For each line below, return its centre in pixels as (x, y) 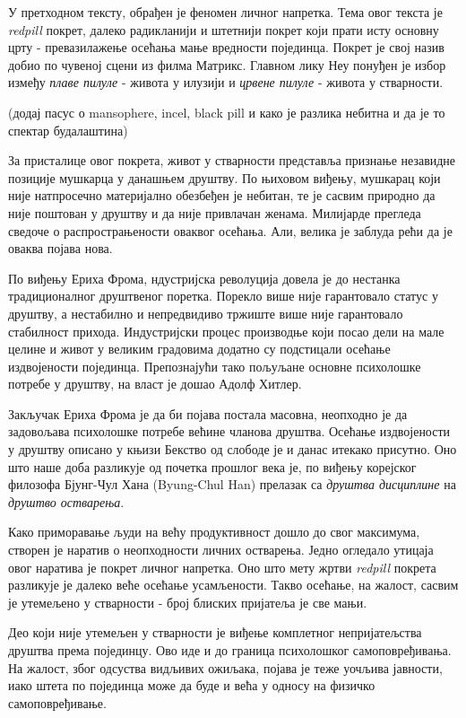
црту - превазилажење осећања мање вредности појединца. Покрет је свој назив (226, 47)
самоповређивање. (57, 702)
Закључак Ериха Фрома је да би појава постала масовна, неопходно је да (208, 413)
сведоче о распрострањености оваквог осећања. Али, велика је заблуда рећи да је (230, 230)
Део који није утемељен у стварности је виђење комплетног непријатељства (215, 632)
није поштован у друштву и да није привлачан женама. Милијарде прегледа (215, 212)
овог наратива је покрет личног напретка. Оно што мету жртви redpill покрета (222, 567)
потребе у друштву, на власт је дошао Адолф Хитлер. (155, 384)
